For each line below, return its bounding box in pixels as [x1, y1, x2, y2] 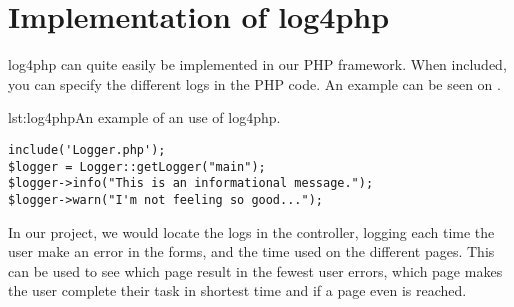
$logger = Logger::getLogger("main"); [8, 159, 266, 174]
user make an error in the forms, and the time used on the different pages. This [8, 241, 495, 262]
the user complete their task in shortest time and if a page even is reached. [8, 280, 467, 301]
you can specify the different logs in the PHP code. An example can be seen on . [8, 73, 501, 94]
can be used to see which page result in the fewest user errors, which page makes [8, 260, 503, 281]
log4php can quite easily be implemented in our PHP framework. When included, [8, 54, 507, 75]
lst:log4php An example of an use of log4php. [8, 107, 281, 128]
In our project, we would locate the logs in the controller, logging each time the [8, 221, 495, 242]
